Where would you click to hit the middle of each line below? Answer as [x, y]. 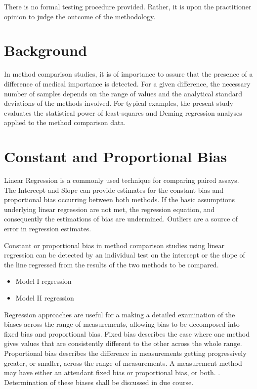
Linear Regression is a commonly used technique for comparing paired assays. [122, 180]
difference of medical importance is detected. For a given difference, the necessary [127, 83]
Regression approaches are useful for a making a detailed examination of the [120, 314]
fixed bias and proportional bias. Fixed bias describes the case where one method [127, 333]
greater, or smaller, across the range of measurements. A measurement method [123, 363]
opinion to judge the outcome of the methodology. [80, 16]
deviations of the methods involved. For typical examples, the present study [119, 103]
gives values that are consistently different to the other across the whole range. [123, 343]
